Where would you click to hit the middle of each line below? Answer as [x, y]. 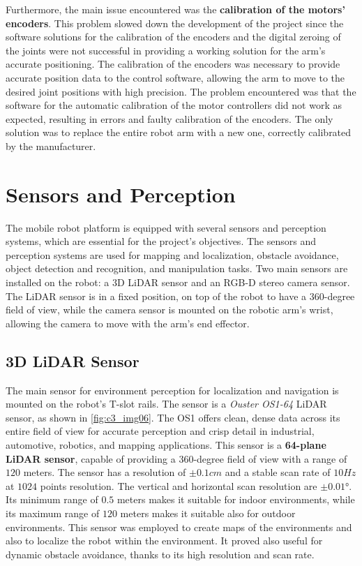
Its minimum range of [52, 499]
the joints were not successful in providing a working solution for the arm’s [166, 50]
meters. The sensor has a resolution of [105, 472]
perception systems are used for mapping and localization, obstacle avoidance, [172, 254]
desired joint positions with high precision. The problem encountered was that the [181, 91]
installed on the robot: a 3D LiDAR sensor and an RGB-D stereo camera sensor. [178, 282]
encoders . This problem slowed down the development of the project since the [175, 23]
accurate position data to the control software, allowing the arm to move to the [175, 77]
